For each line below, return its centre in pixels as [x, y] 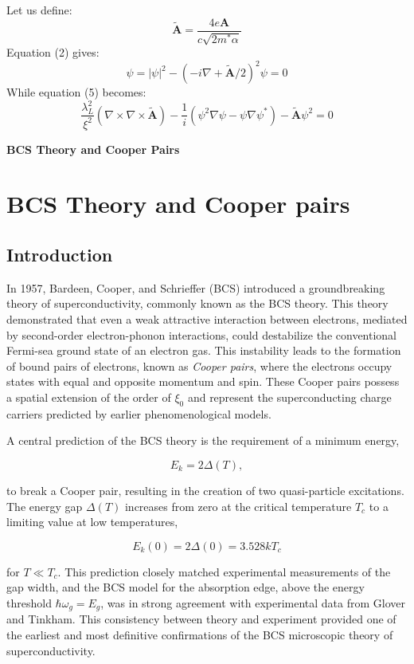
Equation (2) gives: [53, 52]
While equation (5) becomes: [76, 92]
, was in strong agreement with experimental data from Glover [253, 602]
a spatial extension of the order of [89, 397]
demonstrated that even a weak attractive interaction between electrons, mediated [207, 319]
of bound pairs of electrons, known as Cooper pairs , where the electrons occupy [199, 365]
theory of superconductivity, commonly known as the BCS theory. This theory [197, 303]
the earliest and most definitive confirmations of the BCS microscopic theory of [200, 634]
